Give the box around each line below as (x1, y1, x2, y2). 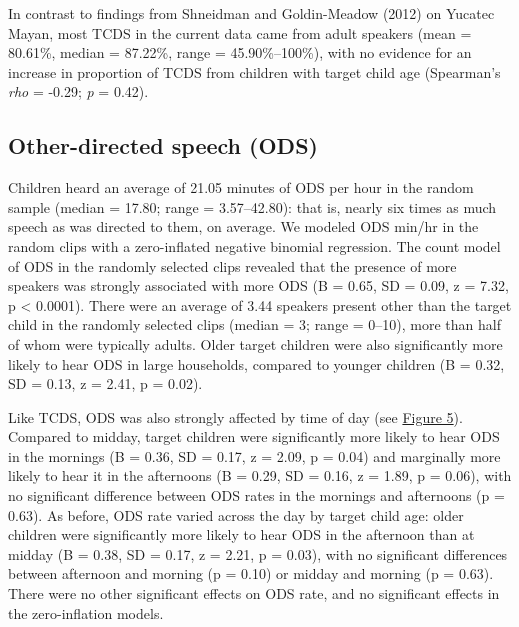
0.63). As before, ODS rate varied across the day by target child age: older (8, 504, 464, 525)
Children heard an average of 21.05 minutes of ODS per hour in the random (8, 177, 474, 198)
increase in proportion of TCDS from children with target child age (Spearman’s (8, 61, 501, 82)
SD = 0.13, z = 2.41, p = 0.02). (8, 373, 203, 394)
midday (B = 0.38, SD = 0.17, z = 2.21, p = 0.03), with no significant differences (8, 543, 508, 564)
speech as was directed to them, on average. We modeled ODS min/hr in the (8, 216, 479, 237)
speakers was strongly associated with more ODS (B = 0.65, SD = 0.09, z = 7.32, (8, 275, 509, 296)
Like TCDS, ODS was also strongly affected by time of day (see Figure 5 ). (8, 406, 463, 427)
